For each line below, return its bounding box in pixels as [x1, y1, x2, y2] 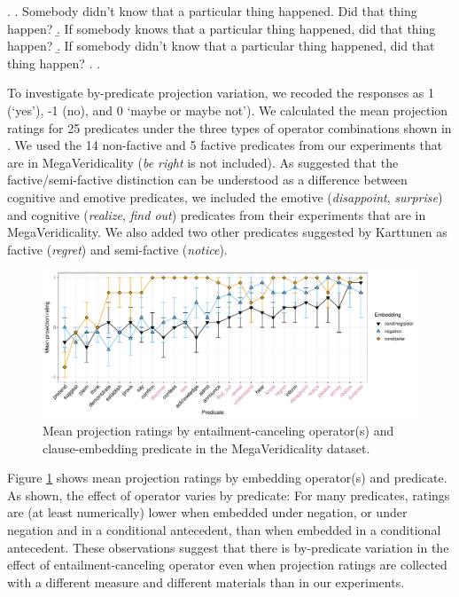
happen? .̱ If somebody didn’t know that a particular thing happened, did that [7, 36, 435, 55]
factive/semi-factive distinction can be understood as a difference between [7, 170, 408, 189]
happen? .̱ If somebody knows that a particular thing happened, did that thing [7, 19, 436, 37]
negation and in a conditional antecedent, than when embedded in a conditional [7, 520, 441, 538]
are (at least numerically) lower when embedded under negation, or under [7, 503, 408, 522]
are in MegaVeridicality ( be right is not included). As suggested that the [7, 153, 399, 171]
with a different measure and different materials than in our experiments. [7, 572, 405, 591]
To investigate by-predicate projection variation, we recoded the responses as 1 [7, 83, 434, 102]
